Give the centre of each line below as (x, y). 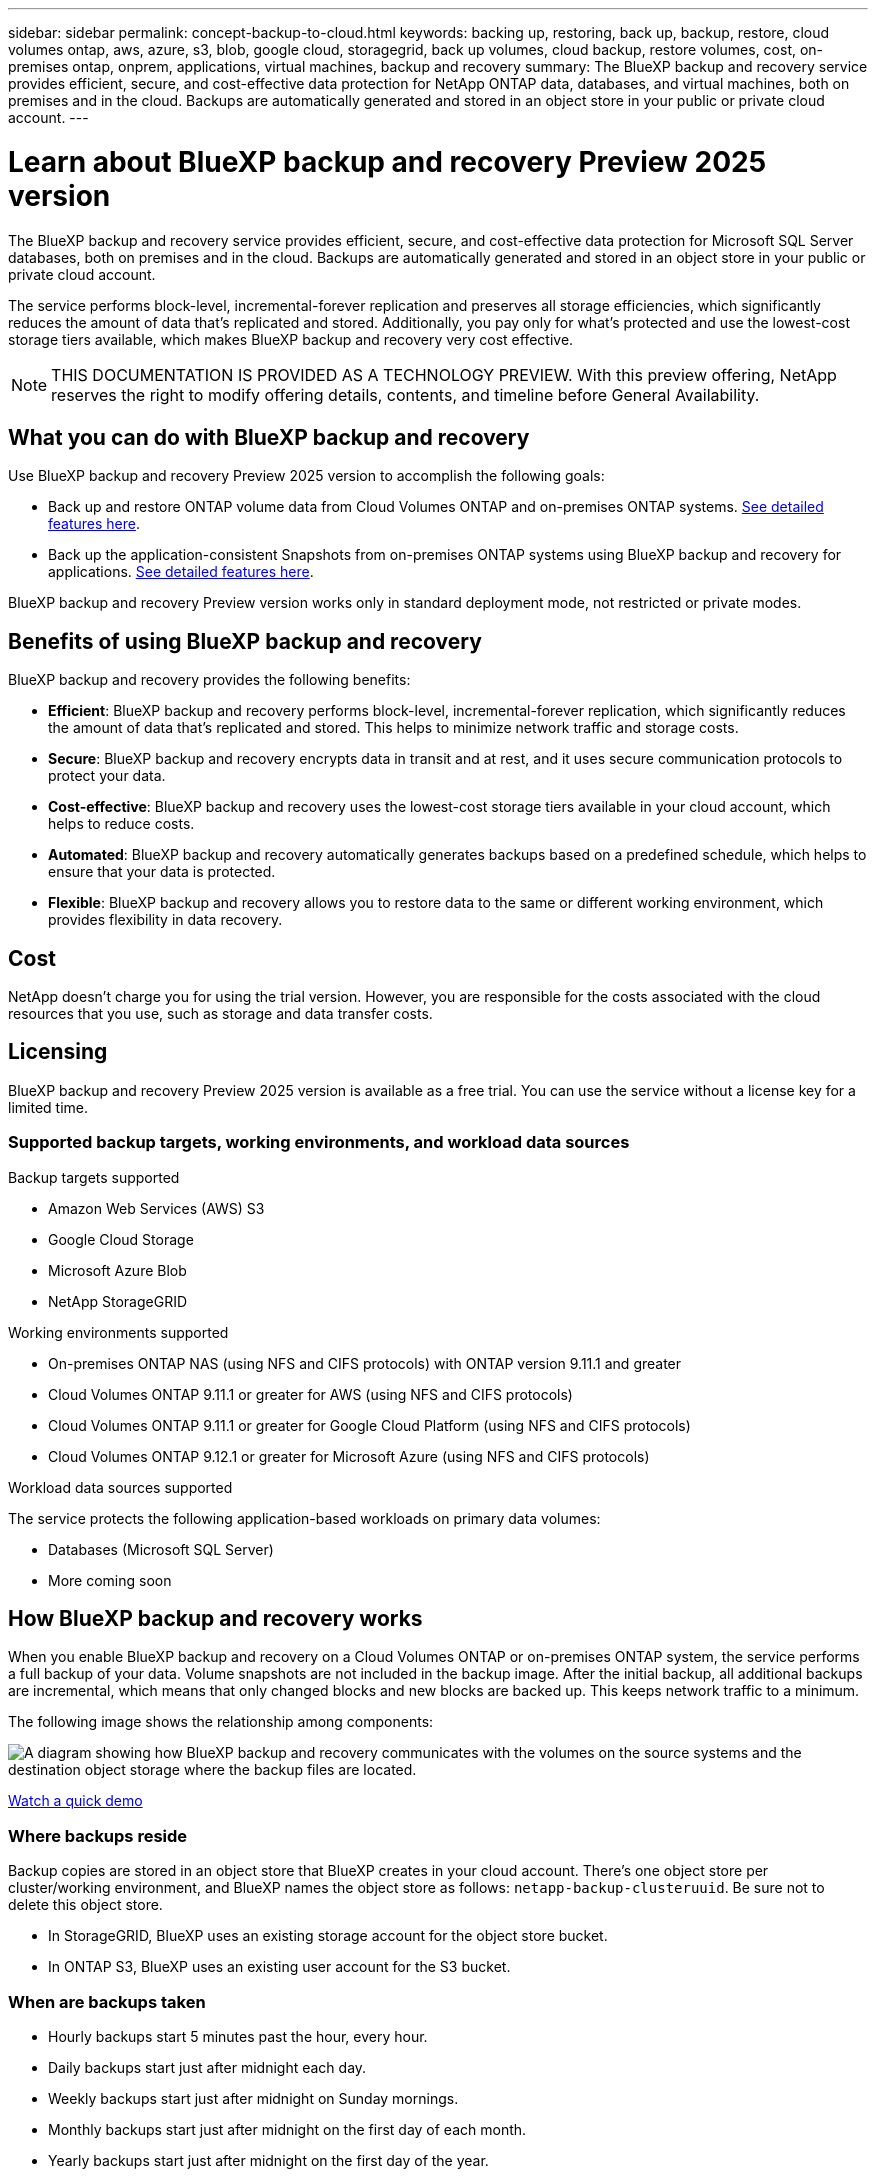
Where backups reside (98, 1835)
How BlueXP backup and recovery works (215, 1619)
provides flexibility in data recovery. (165, 920)
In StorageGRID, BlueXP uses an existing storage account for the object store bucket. (328, 1936)
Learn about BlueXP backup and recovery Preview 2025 (387, 161)
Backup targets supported (94, 1177)
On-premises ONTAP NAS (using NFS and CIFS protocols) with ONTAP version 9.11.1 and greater (365, 1363)
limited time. (48, 1107)
